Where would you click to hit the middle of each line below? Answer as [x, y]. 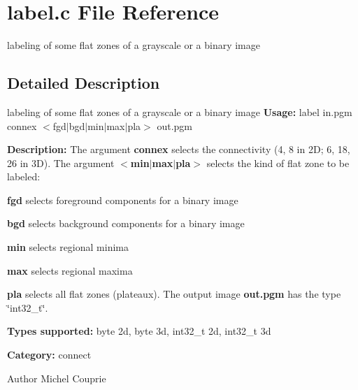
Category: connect [49, 355]
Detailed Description [84, 83]
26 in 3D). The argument [61, 162]
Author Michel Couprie [57, 378]
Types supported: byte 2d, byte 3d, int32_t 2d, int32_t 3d [139, 331]
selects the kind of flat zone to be [278, 162]
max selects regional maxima [70, 270]
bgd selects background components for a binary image [126, 223]
